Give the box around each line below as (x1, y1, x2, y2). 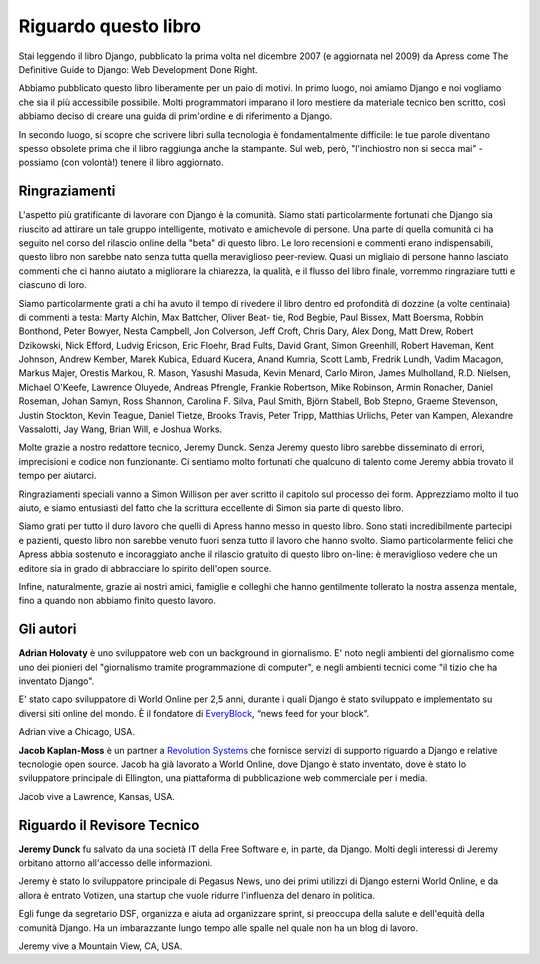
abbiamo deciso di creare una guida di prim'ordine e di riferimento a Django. (18, 110, 333, 122)
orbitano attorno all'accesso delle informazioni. (18, 857, 213, 869)
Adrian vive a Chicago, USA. (18, 726, 135, 738)
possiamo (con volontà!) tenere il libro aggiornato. (18, 156, 224, 169)
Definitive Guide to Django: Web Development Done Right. (18, 63, 259, 75)
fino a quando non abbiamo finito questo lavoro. (18, 595, 217, 607)
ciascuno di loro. (18, 279, 87, 291)
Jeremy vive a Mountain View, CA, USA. (18, 940, 183, 952)
